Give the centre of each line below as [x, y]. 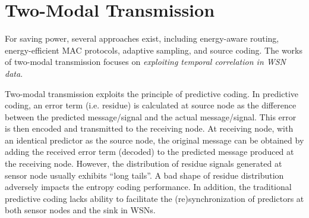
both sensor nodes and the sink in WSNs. [80, 210]
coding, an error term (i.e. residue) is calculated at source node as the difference [151, 105]
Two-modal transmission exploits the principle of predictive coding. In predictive [152, 93]
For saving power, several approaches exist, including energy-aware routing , [142, 38]
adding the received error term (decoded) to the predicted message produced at [149, 152]
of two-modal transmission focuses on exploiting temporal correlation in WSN [146, 62]
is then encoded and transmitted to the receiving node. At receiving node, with [149, 128]
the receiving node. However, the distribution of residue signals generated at [144, 163]
